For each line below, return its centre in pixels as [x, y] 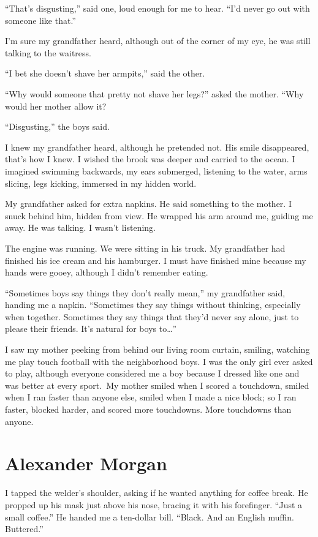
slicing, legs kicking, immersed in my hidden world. [101, 183]
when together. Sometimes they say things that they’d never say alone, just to [152, 316]
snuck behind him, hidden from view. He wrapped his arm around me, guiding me [159, 215]
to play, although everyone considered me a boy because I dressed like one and [152, 373]
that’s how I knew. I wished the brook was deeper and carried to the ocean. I [150, 159]
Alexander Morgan [86, 463]
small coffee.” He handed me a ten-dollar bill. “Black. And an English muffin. [150, 516]
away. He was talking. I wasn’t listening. [80, 227]
